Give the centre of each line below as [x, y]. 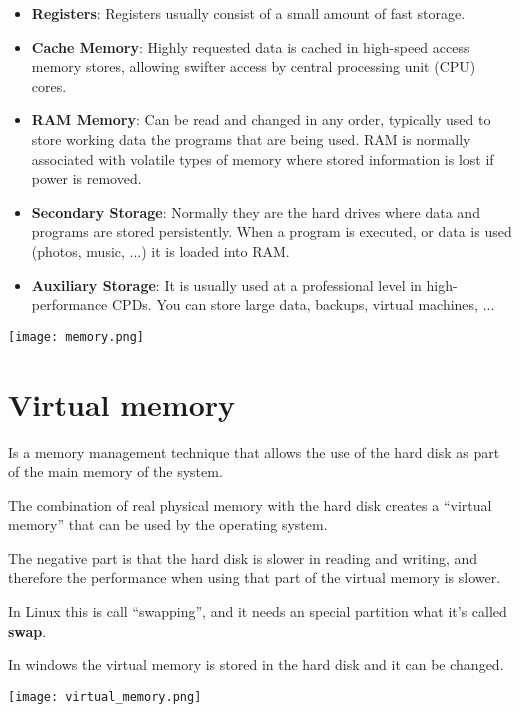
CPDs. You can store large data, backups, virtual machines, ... [303, 304]
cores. [49, 85]
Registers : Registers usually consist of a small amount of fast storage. [248, 13]
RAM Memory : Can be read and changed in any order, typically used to [261, 119]
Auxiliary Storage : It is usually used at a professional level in [226, 284]
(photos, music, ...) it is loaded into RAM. [160, 250]
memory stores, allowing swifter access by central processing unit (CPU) [253, 66]
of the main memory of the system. [115, 471]
